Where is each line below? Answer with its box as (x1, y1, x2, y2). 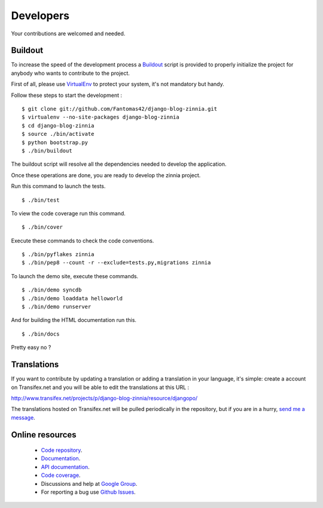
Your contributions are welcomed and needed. (11, 30, 126, 37)
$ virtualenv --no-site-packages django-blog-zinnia (22, 114, 179, 121)
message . (11, 413, 35, 421)
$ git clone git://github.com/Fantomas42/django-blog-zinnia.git (22, 105, 218, 112)
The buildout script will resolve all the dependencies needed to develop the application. (11, 160, 227, 168)
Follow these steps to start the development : (11, 92, 123, 99)
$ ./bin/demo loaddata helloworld (22, 295, 123, 302)
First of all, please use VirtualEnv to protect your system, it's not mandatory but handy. (11, 81, 224, 88)
